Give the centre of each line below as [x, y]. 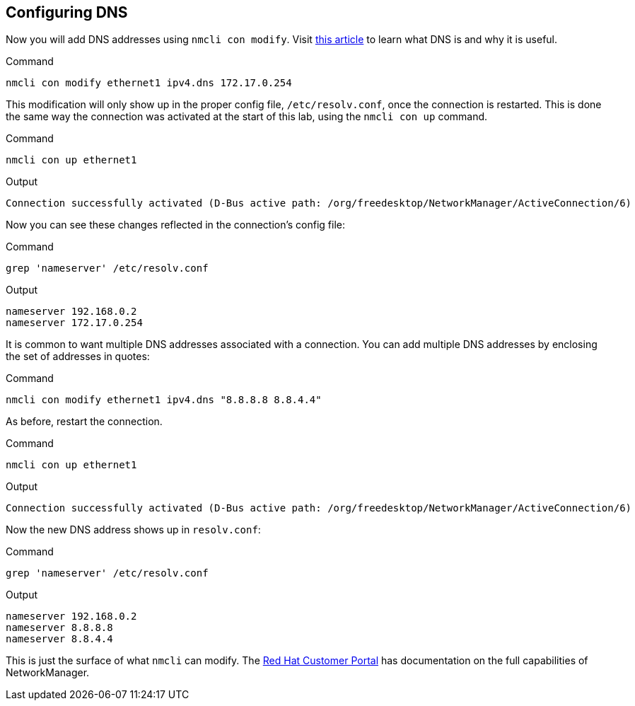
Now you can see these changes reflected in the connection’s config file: [176, 225]
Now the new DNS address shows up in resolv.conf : [133, 530]
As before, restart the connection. [84, 422]
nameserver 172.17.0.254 [74, 323]
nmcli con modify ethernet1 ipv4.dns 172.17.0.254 [149, 83]
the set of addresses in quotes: [78, 357]
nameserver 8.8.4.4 [59, 639]
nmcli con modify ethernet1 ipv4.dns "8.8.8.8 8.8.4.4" [164, 400]
